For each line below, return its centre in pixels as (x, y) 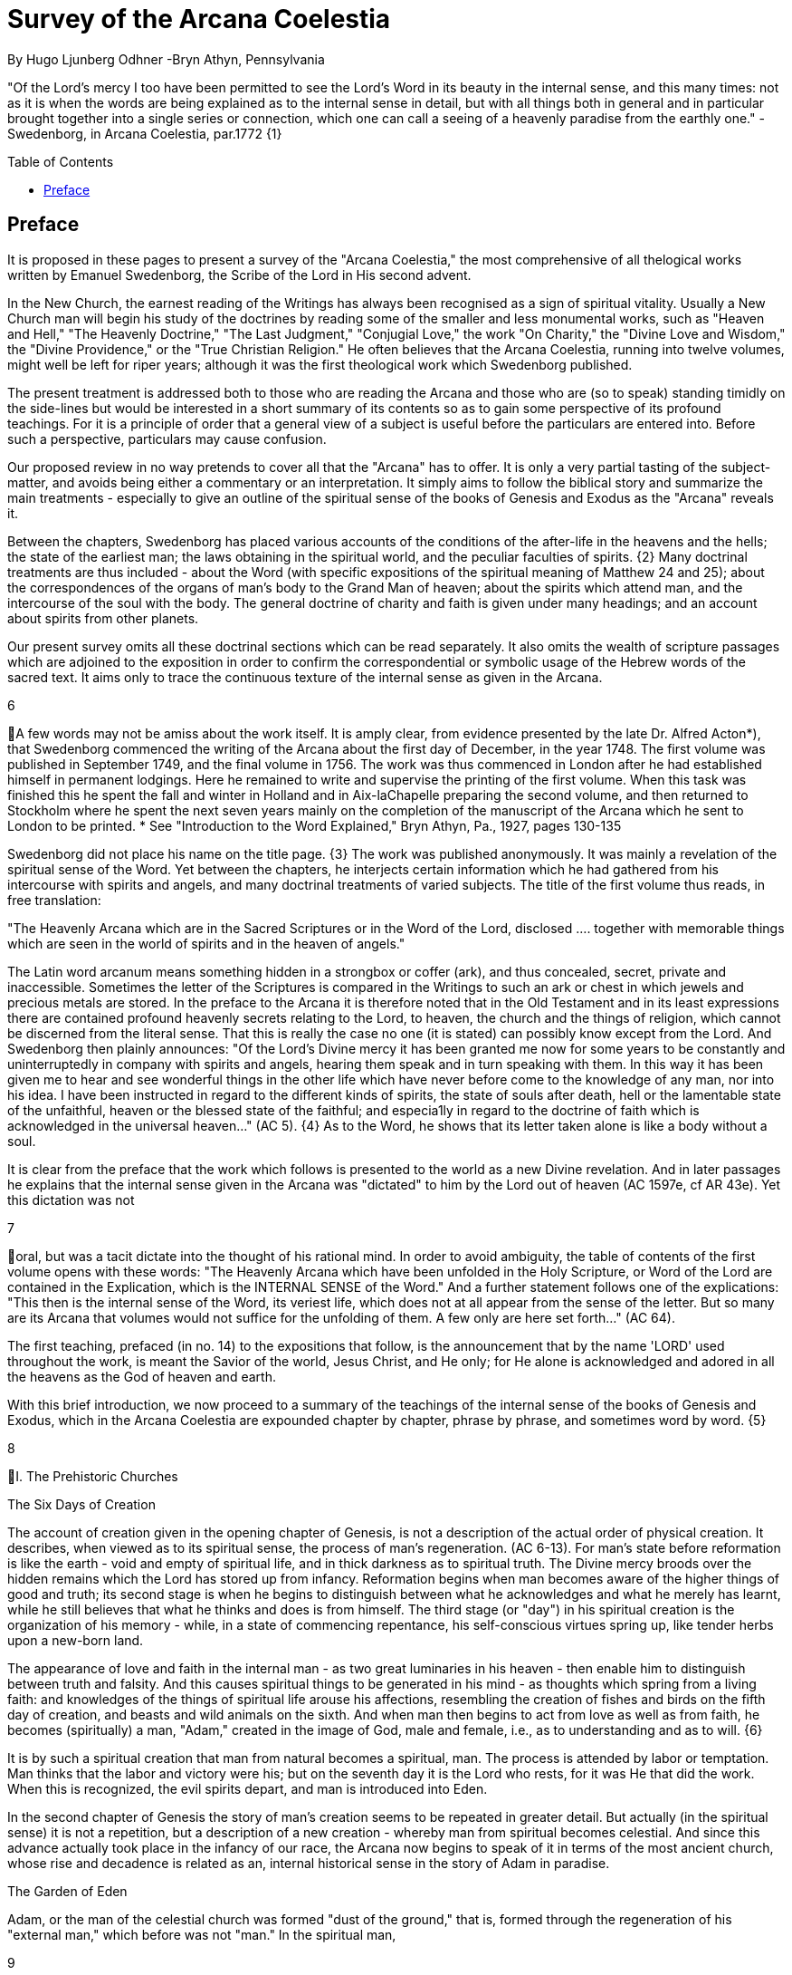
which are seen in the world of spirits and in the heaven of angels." (206, 943)
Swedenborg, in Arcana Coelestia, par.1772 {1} (145, 133)
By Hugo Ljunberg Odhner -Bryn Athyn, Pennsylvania (166, 59)
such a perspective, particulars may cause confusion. (167, 438)
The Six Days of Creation (81, 1504)
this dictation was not (71, 1199)
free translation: (54, 900)
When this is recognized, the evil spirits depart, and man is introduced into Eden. (248, 1788)
